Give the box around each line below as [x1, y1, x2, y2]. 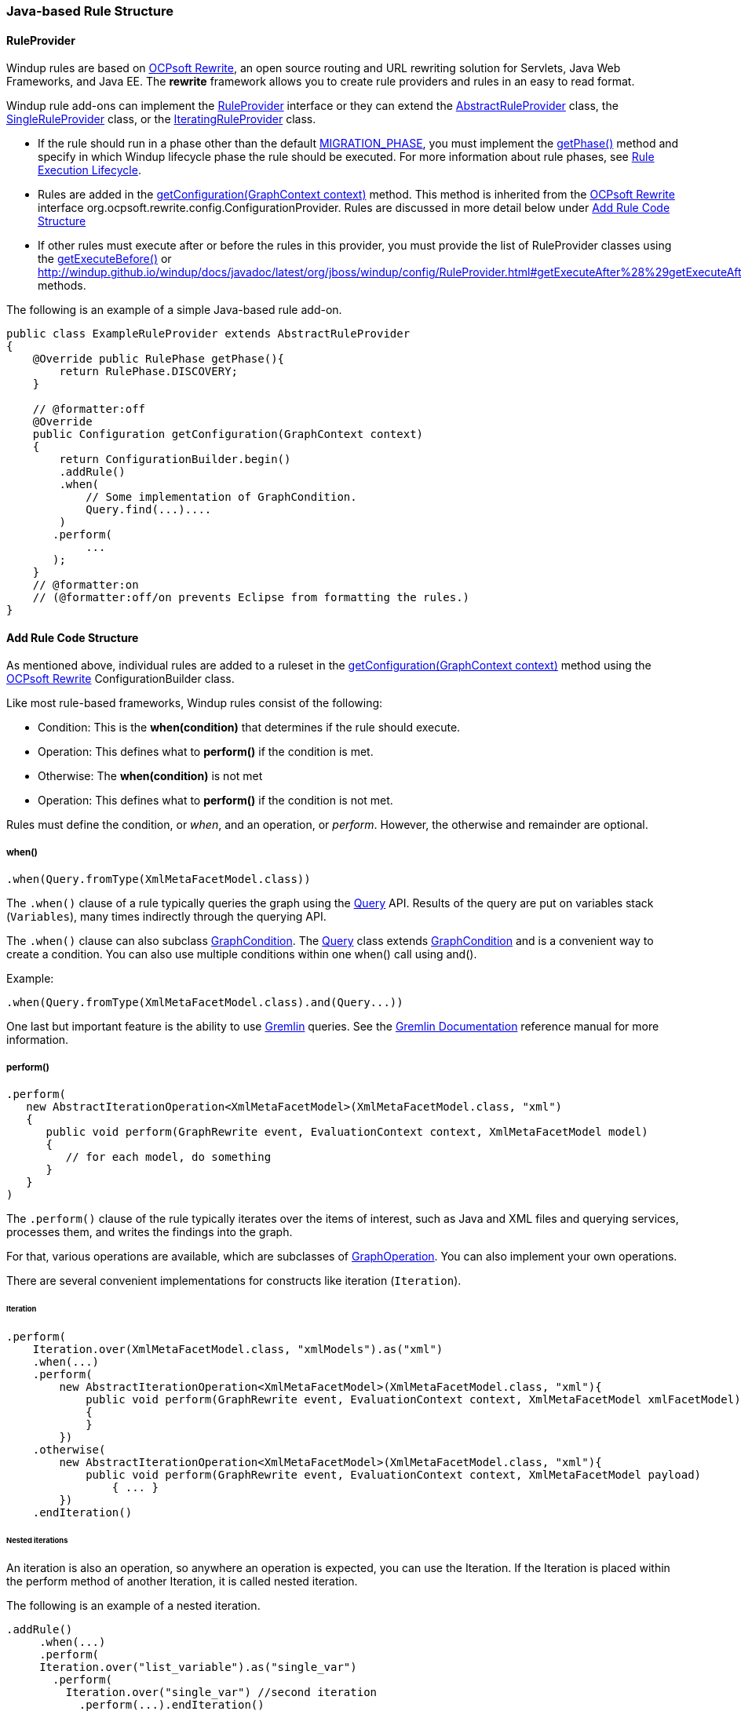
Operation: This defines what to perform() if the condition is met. [38, 745, 374, 759]
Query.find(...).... [86, 503, 212, 516]
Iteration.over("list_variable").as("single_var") [39, 1661, 357, 1674]
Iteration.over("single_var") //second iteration [65, 1686, 378, 1699]
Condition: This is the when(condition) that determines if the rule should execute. [38, 721, 461, 735]
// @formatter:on [32, 578, 139, 592]
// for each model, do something [65, 1151, 272, 1163]
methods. [38, 279, 86, 293]
